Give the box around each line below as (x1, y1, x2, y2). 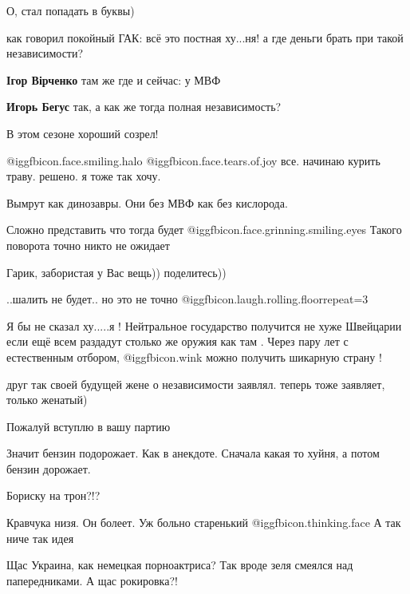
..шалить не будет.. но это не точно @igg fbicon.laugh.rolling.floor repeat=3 (6, 291, 369, 307)
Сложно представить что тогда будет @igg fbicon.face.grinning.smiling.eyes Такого (6, 221, 402, 238)
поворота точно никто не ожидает (6, 236, 170, 253)
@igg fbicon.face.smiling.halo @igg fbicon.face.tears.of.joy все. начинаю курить (6, 152, 380, 168)
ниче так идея (6, 529, 74, 546)
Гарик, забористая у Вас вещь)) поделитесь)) (6, 263, 227, 280)
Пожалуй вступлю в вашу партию (6, 418, 171, 434)
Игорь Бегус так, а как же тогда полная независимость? (6, 98, 282, 115)
